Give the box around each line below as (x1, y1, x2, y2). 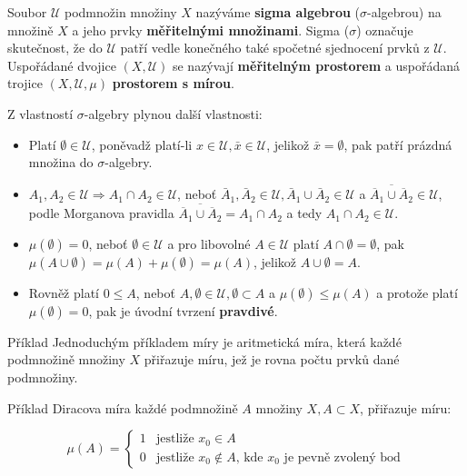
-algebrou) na (367, 3, 442, 21)
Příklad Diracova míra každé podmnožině (7, 398, 238, 417)
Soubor (7, 3, 47, 21)
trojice (7, 74, 43, 93)
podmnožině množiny (7, 350, 125, 369)
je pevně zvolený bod (283, 451, 401, 464)
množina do (28, 153, 94, 172)
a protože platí (376, 283, 458, 302)
